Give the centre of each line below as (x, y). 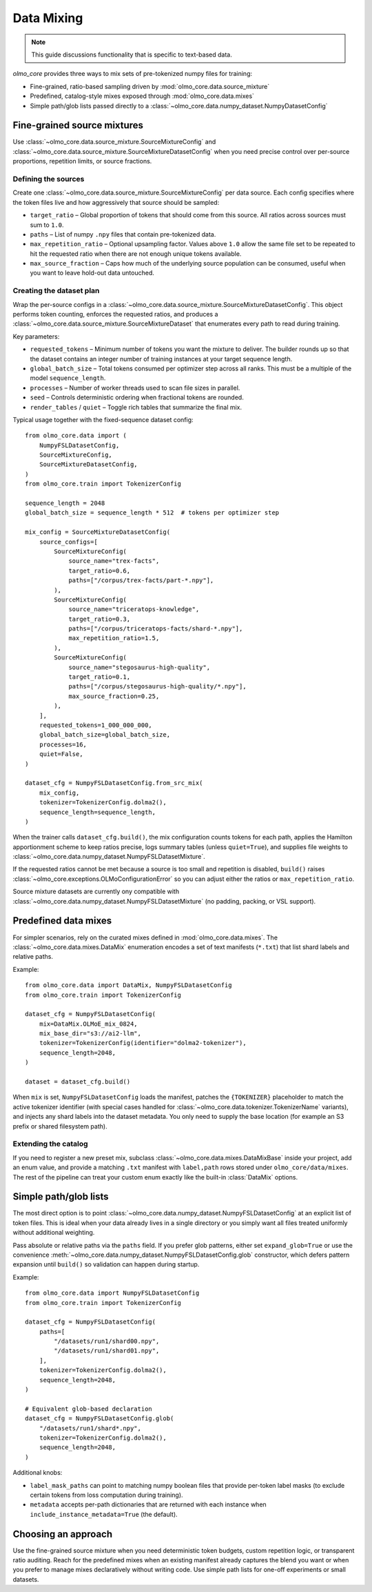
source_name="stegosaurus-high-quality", (139, 667)
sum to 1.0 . (47, 225)
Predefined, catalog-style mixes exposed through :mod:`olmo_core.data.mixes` (142, 96)
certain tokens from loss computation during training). (106, 1495)
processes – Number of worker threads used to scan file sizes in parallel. (135, 388)
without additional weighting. (54, 1233)
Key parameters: (36, 336)
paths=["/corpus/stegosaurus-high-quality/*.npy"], (158, 687)
